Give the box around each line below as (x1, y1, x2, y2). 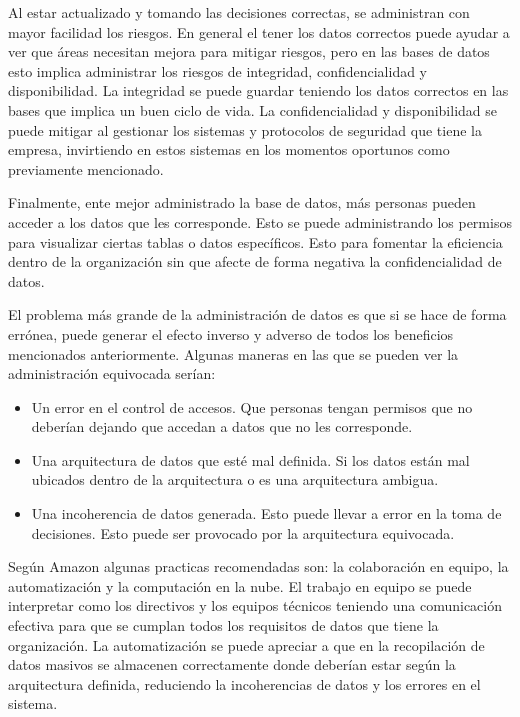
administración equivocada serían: (8, 363, 216, 384)
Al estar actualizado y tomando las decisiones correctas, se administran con (8, 2, 470, 22)
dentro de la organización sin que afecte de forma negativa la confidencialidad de (8, 251, 502, 272)
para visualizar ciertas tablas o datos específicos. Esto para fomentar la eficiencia (8, 231, 503, 252)
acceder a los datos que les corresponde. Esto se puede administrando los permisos (8, 211, 512, 232)
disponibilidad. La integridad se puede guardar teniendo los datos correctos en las (8, 80, 509, 101)
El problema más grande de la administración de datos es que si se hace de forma (8, 304, 507, 325)
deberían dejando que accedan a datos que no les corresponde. (31, 416, 413, 437)
